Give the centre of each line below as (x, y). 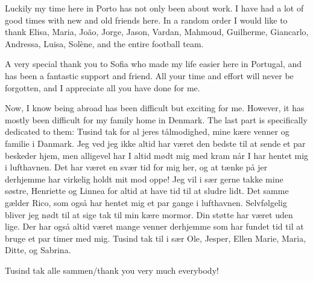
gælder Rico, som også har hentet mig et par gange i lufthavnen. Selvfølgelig (146, 202)
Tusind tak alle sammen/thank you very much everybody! (112, 270)
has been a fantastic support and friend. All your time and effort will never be (149, 75)
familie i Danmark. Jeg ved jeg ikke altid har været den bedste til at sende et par (155, 143)
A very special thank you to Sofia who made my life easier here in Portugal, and (153, 64)
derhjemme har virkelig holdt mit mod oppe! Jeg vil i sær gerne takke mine (144, 179)
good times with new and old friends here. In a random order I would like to (146, 20)
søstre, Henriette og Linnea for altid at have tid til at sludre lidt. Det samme (147, 191)
